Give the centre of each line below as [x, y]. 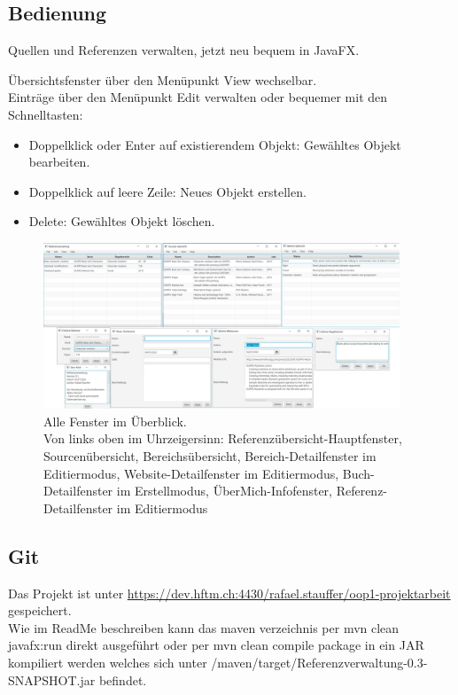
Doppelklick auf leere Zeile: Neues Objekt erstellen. [167, 191]
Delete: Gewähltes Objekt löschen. [122, 221]
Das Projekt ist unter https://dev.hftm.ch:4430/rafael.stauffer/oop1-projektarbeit [229, 593]
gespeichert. [40, 610]
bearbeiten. [59, 162]
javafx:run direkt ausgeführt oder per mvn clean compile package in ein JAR [216, 645]
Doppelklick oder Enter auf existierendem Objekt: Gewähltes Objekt [215, 144]
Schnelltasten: [46, 114]
